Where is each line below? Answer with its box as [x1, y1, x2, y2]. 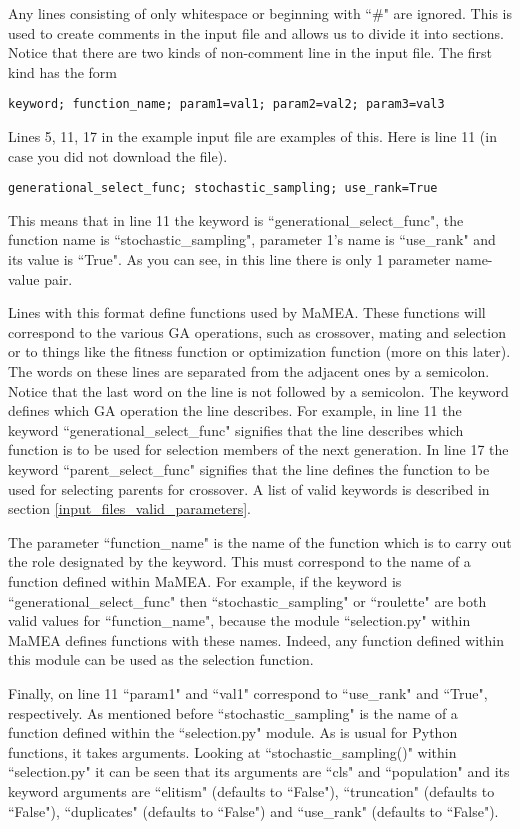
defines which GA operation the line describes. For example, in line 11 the [8, 400, 462, 421]
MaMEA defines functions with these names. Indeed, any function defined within [8, 629, 504, 650]
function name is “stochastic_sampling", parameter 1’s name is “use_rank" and [8, 229, 496, 250]
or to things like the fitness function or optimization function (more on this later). [8, 341, 511, 362]
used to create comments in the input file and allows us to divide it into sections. [8, 22, 504, 43]
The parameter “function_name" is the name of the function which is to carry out [8, 531, 512, 552]
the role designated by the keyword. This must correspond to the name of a [8, 551, 471, 572]
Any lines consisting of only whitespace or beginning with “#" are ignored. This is [8, 3, 512, 23]
